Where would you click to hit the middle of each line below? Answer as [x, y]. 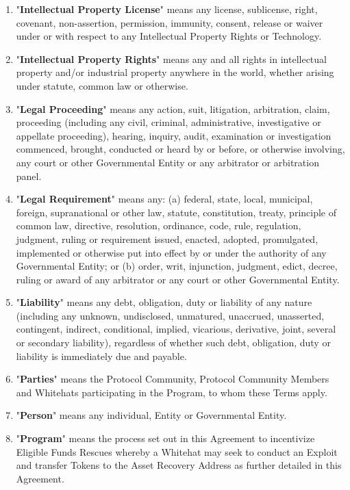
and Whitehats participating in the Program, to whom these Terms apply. [172, 392]
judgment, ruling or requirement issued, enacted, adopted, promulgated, [167, 238]
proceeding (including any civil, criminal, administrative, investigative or [168, 122]
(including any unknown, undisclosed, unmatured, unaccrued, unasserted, [170, 315]
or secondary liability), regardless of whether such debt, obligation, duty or [173, 343]
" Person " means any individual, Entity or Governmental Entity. [151, 415]
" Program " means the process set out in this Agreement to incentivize [165, 438]
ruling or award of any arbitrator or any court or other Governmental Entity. [178, 279]
